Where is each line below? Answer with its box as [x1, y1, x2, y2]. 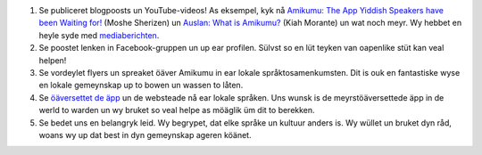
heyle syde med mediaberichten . [38, 29, 160, 40]
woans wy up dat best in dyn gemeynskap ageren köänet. [38, 129, 252, 140]
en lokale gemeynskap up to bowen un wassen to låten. [38, 80, 244, 91]
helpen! [38, 54, 67, 66]
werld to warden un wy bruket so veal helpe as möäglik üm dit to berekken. [38, 105, 316, 116]
